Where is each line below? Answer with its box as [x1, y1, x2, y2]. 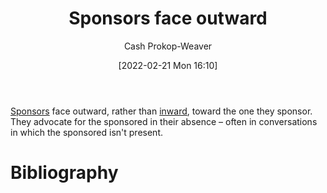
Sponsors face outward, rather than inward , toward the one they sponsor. [10, 105, 313, 117]
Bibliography [10, 162, 119, 184]
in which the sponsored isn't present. [10, 126, 163, 138]
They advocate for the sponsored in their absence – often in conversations [10, 115, 318, 127]
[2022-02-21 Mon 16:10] [118, 59, 218, 71]
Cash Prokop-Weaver [123, 40, 213, 52]
